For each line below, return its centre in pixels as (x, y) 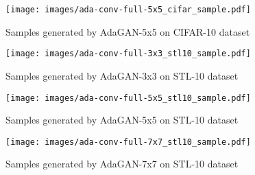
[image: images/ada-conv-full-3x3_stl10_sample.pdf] (128, 54)
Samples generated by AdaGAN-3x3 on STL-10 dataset (122, 75)
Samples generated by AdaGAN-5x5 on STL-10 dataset (122, 120)
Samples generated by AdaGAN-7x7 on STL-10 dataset (122, 164)
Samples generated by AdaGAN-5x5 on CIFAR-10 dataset (128, 31)
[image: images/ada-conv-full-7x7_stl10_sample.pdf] (128, 142)
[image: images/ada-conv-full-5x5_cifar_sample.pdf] (128, 10)
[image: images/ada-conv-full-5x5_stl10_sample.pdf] (128, 98)
